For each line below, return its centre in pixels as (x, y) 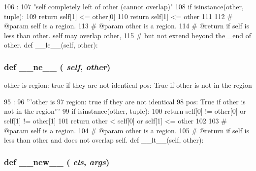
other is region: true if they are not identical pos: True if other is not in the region (128, 85)
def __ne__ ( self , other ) (57, 66)
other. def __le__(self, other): (51, 45)
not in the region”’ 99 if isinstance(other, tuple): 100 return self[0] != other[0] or (125, 111)
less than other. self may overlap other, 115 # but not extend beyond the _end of (128, 35)
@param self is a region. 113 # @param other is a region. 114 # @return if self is (127, 26)
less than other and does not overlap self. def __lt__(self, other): (104, 140)
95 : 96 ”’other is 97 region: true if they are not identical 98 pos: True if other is (125, 101)
